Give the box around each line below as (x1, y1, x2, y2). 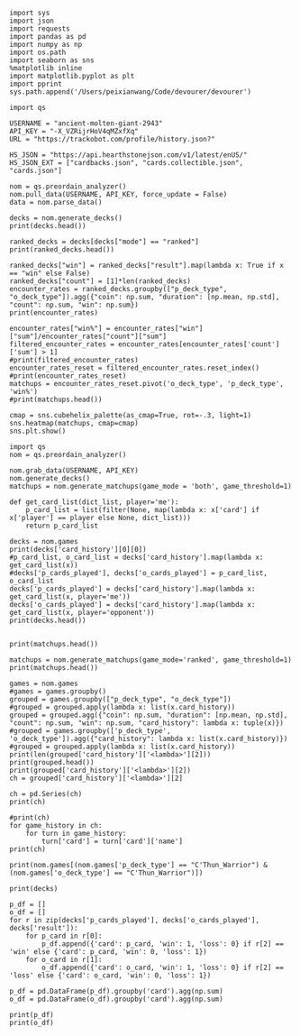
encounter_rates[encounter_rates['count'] (118, 340, 280, 349)
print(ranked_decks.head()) (9, 245, 115, 254)
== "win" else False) (9, 269, 91, 278)
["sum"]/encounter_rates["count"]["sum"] (9, 332, 168, 341)
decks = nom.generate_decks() (9, 214, 123, 223)
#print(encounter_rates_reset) (9, 371, 127, 380)
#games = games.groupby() (9, 687, 106, 696)
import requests (9, 24, 70, 33)
